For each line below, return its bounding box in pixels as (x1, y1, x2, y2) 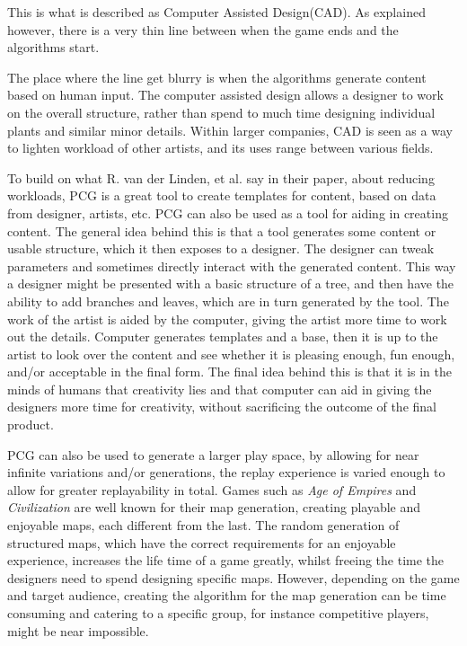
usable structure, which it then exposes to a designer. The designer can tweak (7, 239, 435, 258)
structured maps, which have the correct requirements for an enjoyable (7, 533, 396, 552)
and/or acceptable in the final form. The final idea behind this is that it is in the (7, 362, 453, 381)
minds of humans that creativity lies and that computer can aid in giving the (7, 379, 432, 398)
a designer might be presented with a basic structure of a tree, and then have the (7, 274, 454, 293)
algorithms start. (7, 38, 100, 57)
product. (7, 415, 54, 434)
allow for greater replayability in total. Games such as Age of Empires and (7, 480, 417, 499)
